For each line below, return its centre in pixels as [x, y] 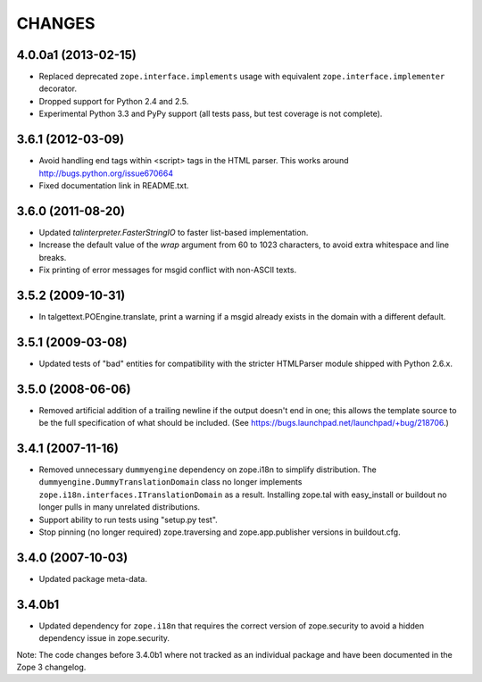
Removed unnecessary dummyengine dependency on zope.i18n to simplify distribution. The [208, 470]
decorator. [58, 88]
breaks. [53, 257]
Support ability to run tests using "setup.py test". [128, 520]
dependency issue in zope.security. [104, 638]
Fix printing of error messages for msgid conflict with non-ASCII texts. [168, 270]
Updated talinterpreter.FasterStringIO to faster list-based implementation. [174, 232]
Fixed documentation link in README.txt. [114, 185]
